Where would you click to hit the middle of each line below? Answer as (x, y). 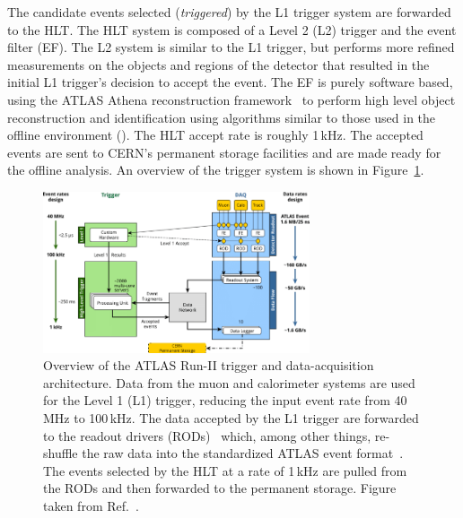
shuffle (61, 453)
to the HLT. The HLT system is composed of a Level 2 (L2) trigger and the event (232, 29)
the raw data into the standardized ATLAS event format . (243, 453)
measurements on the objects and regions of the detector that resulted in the (218, 64)
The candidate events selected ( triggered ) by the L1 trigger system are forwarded (229, 12)
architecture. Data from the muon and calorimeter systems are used (229, 382)
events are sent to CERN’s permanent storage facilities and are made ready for (224, 152)
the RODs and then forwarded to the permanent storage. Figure (220, 488)
